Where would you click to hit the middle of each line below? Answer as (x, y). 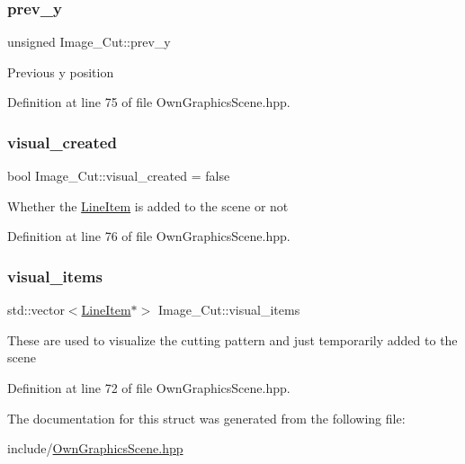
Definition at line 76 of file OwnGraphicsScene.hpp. (149, 236)
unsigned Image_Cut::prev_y (89, 42)
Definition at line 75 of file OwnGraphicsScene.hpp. (149, 102)
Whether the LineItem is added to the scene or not (148, 205)
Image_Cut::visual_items (229, 310)
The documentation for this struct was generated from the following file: (206, 418)
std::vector (36, 310)
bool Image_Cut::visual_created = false (119, 176)
